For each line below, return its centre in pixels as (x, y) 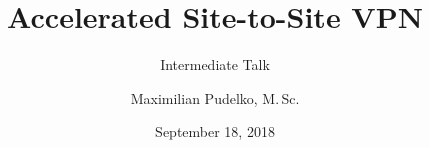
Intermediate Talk (215, 64)
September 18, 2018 (215, 131)
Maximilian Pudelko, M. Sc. (215, 97)
